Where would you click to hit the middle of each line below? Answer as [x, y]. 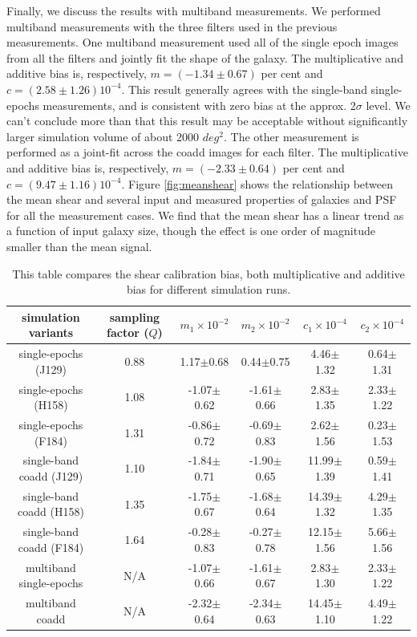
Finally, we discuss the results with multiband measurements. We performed [194, 10]
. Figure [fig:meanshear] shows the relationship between [257, 183]
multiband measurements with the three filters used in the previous [172, 26]
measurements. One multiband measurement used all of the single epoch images [202, 42]
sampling [135, 316]
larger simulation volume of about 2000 [103, 136]
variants [51, 333]
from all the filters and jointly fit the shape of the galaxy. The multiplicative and [205, 57]
